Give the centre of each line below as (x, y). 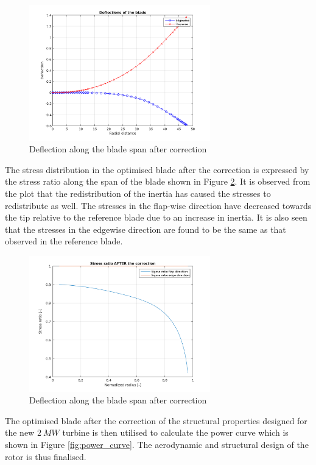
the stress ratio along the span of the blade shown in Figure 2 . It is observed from (158, 181)
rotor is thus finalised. (46, 456)
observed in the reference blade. (64, 241)
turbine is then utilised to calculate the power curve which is (175, 432)
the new (20, 432)
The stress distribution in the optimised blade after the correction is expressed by (157, 169)
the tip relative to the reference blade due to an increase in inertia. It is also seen (156, 217)
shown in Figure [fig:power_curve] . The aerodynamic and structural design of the (157, 444)
